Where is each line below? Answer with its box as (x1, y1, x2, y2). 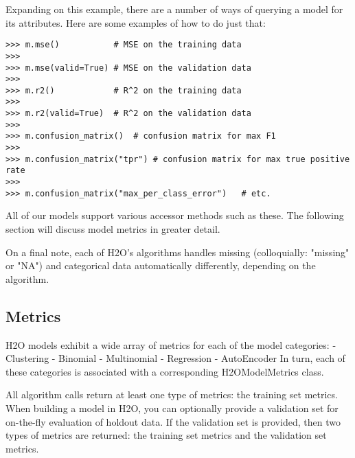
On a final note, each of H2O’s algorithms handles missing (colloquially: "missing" (5, 244, 350, 259)
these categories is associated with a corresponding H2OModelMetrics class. (5, 364, 324, 378)
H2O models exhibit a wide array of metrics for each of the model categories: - (5, 337, 336, 352)
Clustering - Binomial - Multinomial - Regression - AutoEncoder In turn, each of (5, 351, 345, 365)
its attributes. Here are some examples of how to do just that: (5, 15, 266, 30)
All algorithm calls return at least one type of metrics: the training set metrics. (5, 387, 338, 402)
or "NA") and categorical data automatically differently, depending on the (5, 258, 316, 273)
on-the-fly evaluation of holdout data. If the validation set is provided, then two (5, 414, 341, 428)
